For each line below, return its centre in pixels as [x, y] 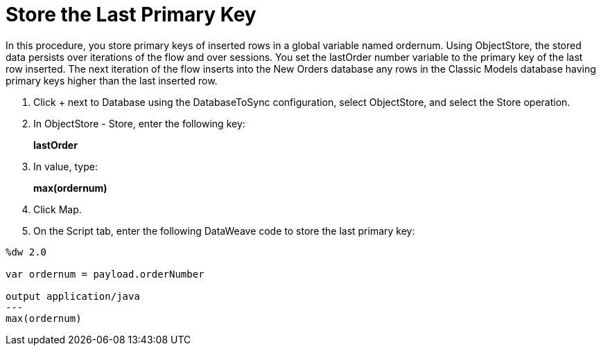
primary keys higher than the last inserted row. [112, 80]
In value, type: [66, 166]
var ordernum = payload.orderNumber [105, 274]
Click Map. [58, 209]
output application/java [73, 296]
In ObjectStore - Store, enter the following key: [139, 123]
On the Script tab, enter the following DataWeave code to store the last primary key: [224, 231]
